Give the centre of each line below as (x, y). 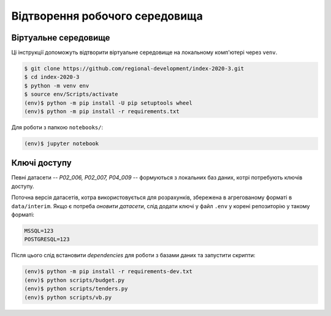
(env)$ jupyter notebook (62, 143)
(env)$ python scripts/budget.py (74, 280)
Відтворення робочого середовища (107, 16)
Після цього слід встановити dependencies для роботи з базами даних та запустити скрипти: (133, 255)
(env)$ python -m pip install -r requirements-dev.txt (108, 272)
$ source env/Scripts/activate (71, 94)
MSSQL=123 (39, 231)
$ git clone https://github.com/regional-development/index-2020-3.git (134, 69)
